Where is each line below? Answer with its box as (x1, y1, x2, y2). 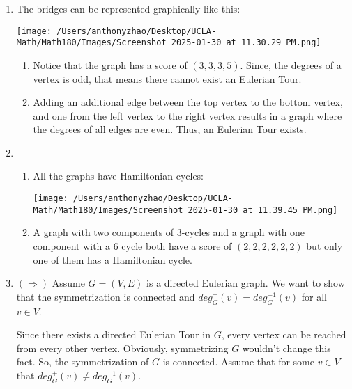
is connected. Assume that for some (162, 354, 314, 369)
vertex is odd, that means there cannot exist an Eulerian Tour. (33, 71, 302, 86)
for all (301, 289, 328, 303)
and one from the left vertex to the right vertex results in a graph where (33, 108, 342, 122)
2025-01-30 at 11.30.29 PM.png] (171, 38, 321, 48)
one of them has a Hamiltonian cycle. (33, 252, 192, 267)
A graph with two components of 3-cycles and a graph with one (33, 225, 305, 239)
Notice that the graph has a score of (33, 57, 188, 72)
